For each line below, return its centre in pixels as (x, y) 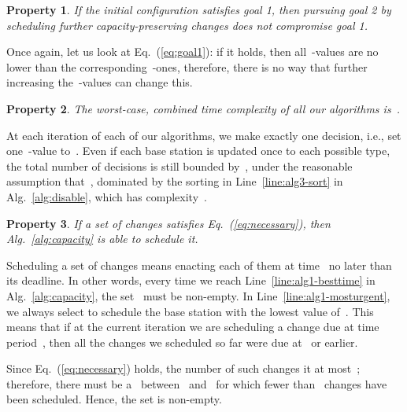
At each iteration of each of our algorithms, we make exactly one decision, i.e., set (204, 135)
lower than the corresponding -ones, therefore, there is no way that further (187, 66)
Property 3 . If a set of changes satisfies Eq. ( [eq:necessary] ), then (168, 223)
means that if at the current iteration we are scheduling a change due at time (193, 327)
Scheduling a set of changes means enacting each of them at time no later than (199, 265)
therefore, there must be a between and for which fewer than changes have (197, 383)
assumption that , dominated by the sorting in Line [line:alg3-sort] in (175, 181)
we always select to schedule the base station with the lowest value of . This (190, 311)
